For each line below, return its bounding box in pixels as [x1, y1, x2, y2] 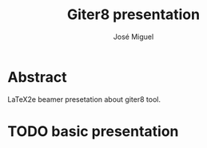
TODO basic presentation [7, 122, 179, 140]
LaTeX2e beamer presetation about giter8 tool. [7, 94, 161, 104]
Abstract [7, 68, 67, 86]
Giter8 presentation [66, 6, 201, 24]
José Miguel [113, 32, 154, 41]
